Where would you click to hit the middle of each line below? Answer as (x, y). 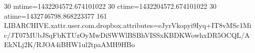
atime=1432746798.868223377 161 (56, 15)
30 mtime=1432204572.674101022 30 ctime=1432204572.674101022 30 (110, 6)
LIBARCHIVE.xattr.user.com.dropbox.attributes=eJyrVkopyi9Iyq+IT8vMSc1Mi (128, 25)
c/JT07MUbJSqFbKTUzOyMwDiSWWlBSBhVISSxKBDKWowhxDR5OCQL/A (127, 35)
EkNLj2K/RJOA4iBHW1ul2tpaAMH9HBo (69, 44)
